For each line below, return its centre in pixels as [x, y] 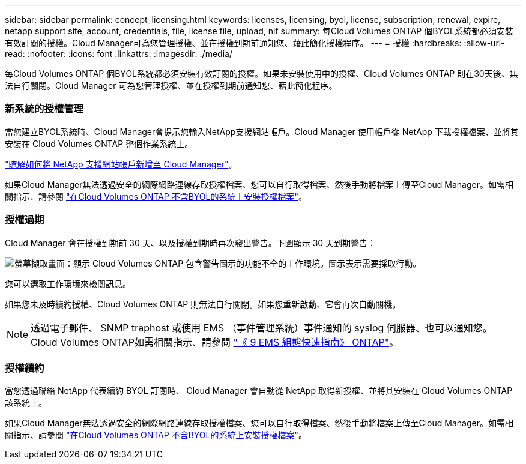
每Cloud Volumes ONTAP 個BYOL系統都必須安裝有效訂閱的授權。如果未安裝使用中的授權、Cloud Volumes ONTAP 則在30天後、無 [261, 74]
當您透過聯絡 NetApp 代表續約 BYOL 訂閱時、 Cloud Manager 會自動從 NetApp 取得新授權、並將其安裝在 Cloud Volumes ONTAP [259, 391]
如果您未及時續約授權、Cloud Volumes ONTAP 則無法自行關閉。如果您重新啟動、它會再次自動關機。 [203, 304]
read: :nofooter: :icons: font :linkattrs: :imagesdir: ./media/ [119, 54]
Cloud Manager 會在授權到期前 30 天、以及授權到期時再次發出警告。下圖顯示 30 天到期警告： [191, 243]
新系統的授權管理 [44, 109]
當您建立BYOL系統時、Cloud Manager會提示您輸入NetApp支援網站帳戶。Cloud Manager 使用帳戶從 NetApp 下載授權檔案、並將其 [262, 131]
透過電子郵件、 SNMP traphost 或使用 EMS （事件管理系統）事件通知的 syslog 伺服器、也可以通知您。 [261, 327]
